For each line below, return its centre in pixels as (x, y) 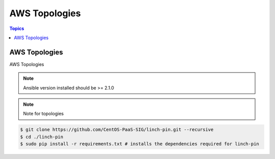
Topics (17, 28)
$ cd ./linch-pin (42, 137)
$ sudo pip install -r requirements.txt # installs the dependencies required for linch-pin (140, 144)
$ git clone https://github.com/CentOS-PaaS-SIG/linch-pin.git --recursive (117, 130)
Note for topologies (43, 114)
